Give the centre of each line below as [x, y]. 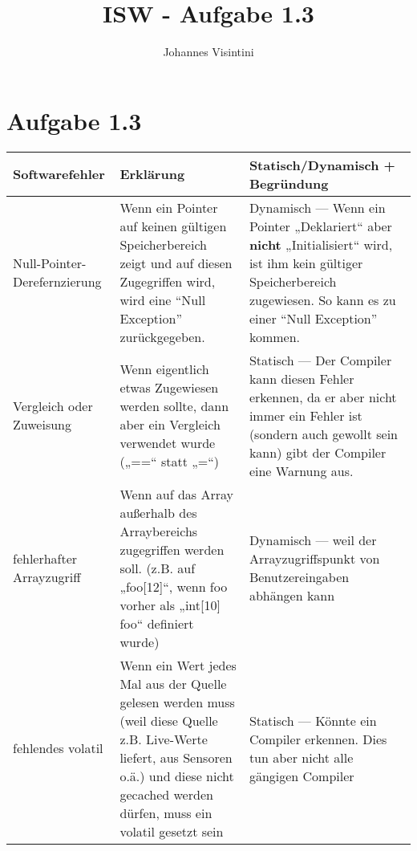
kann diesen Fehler [302, 378]
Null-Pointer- [50, 263]
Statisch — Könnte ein [313, 720]
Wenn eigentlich [164, 369]
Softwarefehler [59, 174]
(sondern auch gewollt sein [323, 434]
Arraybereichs [159, 531]
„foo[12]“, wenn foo [174, 586]
